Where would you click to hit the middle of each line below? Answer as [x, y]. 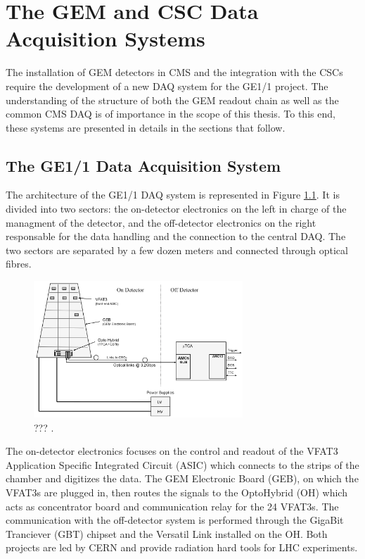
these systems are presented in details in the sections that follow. [146, 127]
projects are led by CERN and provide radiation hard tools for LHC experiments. [182, 547]
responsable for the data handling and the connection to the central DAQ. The [176, 236]
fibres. [19, 264]
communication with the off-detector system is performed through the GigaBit [175, 520]
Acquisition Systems [105, 38]
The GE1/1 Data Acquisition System [143, 165]
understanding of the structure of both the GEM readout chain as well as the [172, 100]
